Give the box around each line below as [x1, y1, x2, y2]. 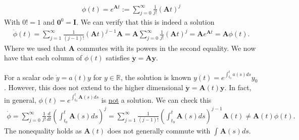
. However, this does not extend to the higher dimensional [4, 82, 183, 93]
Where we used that [4, 42, 66, 53]
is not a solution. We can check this [101, 94, 212, 105]
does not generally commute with [107, 125, 211, 135]
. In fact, [224, 82, 252, 93]
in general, [4, 94, 36, 105]
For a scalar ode [4, 72, 54, 82]
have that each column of [4, 52, 82, 63]
